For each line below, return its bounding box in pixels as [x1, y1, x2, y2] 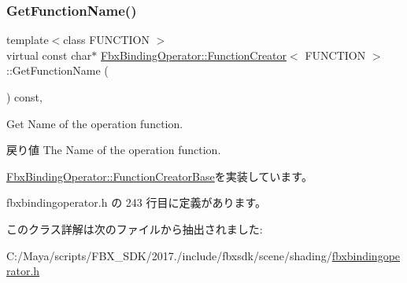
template [6, 31, 49, 48]
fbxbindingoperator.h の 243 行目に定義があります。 [6, 194, 267, 211]
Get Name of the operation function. [6, 115, 183, 131]
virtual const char [6, 46, 92, 63]
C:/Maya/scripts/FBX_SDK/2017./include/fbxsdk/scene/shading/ [6, 247, 332, 263]
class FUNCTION [63, 31, 150, 48]
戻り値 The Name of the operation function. [6, 141, 221, 158]
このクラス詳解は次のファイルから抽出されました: [6, 220, 263, 237]
